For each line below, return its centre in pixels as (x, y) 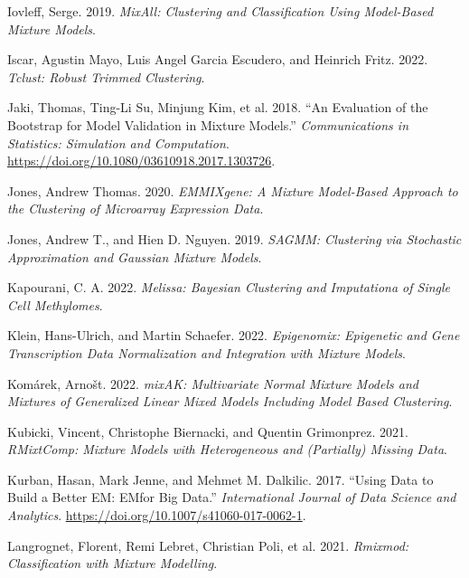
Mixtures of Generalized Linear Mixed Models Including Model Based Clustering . (230, 401)
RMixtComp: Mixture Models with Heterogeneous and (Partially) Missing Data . (227, 449)
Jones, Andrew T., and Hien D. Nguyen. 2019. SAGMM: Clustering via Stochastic (234, 238)
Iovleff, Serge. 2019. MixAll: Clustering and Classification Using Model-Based (220, 11)
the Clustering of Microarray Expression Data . (136, 208)
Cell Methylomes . (55, 304)
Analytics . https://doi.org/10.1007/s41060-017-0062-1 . (157, 515)
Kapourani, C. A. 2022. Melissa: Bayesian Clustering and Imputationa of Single (229, 287)
